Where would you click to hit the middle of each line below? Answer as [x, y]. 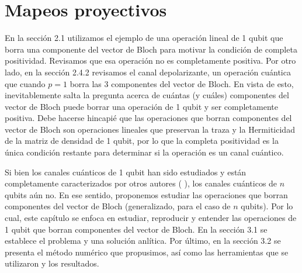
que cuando [25, 83]
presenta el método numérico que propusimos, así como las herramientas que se [147, 252]
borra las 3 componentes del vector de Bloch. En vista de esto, [182, 83]
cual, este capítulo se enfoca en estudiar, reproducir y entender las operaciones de [151, 218]
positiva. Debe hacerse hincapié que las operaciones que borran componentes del [148, 118]
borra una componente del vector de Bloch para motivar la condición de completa [151, 49]
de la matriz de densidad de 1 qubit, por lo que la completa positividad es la [142, 141]
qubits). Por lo [267, 206]
